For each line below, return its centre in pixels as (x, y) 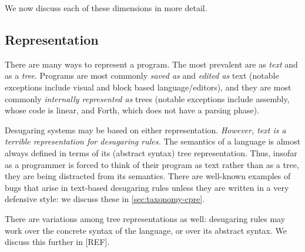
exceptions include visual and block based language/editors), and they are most (148, 87)
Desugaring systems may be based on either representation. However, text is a (145, 130)
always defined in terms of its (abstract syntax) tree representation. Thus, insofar (151, 152)
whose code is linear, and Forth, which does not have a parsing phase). (132, 110)
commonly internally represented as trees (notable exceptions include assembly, (147, 98)
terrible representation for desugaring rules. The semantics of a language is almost (153, 141)
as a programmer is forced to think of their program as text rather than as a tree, (152, 164)
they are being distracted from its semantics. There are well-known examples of (148, 176)
